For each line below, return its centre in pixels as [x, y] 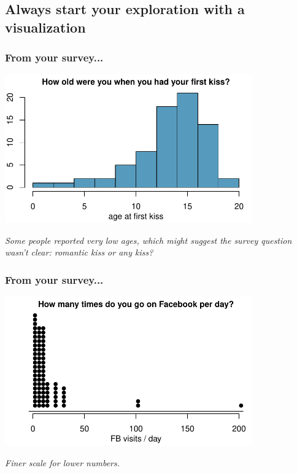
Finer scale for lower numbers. [63, 462]
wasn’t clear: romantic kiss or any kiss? [79, 252]
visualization [45, 27]
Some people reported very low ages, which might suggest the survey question [148, 240]
